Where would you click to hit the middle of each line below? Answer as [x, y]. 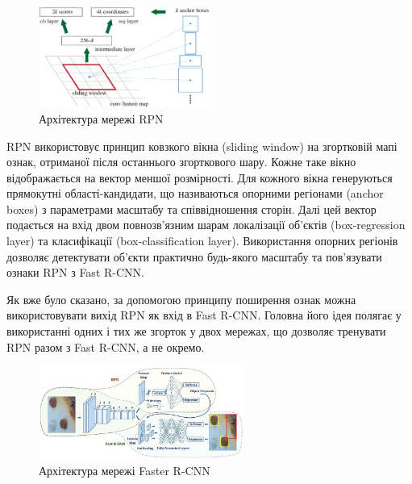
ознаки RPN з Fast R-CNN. [75, 272]
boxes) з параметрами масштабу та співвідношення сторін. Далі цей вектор [191, 209]
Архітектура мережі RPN [101, 118]
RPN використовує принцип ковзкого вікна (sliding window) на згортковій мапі [202, 146]
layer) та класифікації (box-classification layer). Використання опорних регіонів [202, 241]
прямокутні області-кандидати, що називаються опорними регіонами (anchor [195, 193]
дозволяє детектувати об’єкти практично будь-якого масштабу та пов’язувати [194, 256]
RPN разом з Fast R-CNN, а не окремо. [106, 346]
